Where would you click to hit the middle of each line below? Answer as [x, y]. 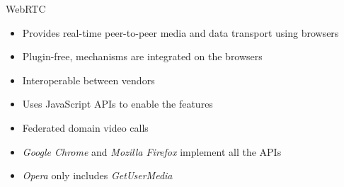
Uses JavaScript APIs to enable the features [117, 104]
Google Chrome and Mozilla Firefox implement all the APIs [152, 151]
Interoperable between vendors [88, 80]
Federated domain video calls [85, 127]
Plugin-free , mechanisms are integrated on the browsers [142, 56]
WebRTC [26, 8]
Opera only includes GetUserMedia [97, 175]
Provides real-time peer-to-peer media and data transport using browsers [180, 32]
